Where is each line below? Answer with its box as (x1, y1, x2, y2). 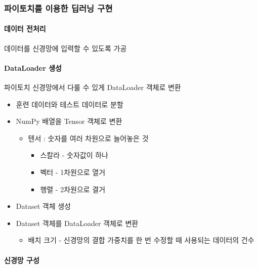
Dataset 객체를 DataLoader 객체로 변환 (16, 217, 139, 228)
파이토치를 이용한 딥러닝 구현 (4, 2, 113, 14)
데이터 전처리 (4, 23, 46, 34)
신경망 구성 (4, 254, 39, 265)
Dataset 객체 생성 (16, 201, 71, 211)
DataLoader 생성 (4, 62, 62, 73)
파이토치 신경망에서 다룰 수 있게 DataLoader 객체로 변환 (4, 82, 181, 93)
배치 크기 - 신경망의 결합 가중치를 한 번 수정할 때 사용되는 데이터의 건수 (28, 235, 254, 245)
